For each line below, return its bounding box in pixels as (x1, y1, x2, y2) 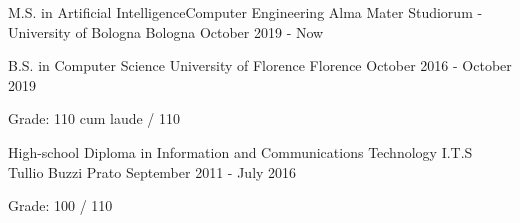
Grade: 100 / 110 (8, 195, 113, 216)
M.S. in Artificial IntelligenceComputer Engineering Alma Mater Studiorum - (8, 2, 483, 22)
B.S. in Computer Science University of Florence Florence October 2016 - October (8, 55, 512, 76)
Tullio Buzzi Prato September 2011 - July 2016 (8, 161, 297, 182)
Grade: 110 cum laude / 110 (8, 108, 181, 129)
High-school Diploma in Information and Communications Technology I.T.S (8, 141, 473, 162)
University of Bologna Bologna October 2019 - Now (8, 21, 324, 42)
